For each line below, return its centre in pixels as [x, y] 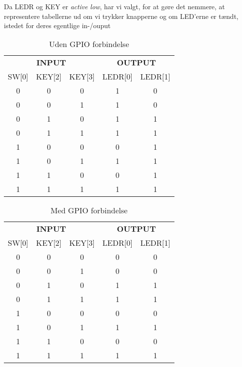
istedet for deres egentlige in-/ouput [57, 25]
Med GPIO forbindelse [89, 210]
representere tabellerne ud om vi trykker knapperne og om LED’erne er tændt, [121, 16]
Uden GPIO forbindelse [89, 44]
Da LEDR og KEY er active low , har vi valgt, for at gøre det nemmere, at [114, 6]
